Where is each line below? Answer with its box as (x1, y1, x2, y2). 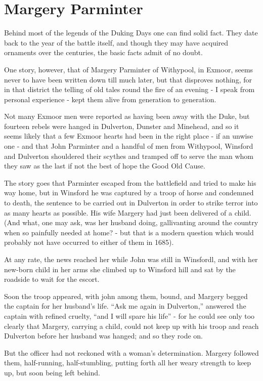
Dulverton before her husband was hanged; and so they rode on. (4, 330, 203, 341)
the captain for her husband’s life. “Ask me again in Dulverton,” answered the (4, 301, 246, 311)
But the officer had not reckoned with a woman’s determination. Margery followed (4, 347, 259, 358)
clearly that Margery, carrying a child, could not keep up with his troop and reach (4, 320, 259, 331)
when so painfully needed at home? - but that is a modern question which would (4, 227, 254, 237)
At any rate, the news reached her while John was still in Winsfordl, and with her (4, 254, 258, 264)
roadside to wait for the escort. (4, 274, 100, 284)
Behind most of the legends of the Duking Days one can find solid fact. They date (4, 27, 258, 38)
